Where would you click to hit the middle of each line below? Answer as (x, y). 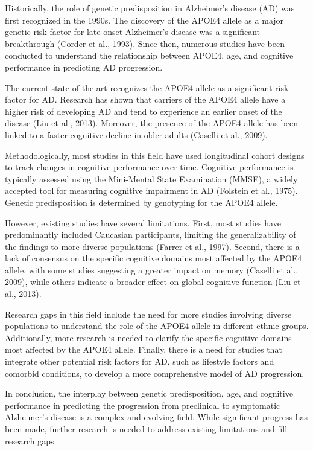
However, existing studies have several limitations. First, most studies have (143, 222)
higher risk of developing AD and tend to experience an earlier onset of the (144, 111)
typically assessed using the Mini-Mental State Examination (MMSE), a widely (151, 178)
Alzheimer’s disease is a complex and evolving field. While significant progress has (156, 417)
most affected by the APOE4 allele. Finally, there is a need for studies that (144, 349)
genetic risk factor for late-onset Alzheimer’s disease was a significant (132, 32)
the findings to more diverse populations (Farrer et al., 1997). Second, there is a (152, 246)
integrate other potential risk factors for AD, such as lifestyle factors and (140, 361)
